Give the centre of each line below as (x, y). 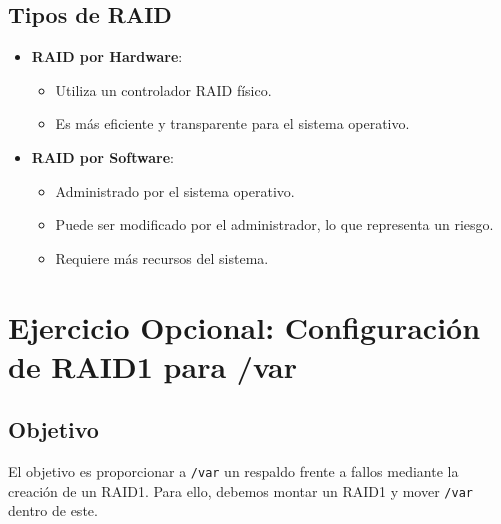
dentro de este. (53, 510)
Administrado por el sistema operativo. (175, 190)
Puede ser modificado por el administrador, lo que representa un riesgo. (274, 224)
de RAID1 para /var (153, 365)
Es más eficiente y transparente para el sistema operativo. (232, 123)
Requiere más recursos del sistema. (162, 257)
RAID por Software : (102, 156)
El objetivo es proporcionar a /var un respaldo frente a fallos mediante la (233, 471)
